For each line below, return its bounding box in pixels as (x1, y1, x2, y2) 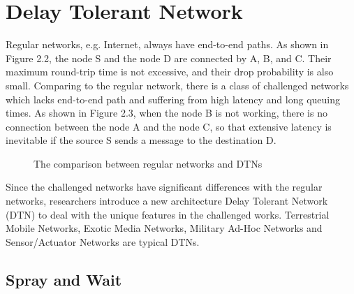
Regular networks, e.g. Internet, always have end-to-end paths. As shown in (6, 37, 329, 52)
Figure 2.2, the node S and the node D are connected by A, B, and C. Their (6, 50, 332, 65)
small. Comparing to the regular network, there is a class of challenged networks (6, 78, 349, 92)
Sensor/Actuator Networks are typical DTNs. (6, 234, 200, 249)
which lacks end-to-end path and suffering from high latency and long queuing (6, 91, 340, 106)
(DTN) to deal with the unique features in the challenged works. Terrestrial (6, 207, 330, 221)
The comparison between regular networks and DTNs (34, 156, 263, 170)
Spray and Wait (6, 268, 122, 290)
